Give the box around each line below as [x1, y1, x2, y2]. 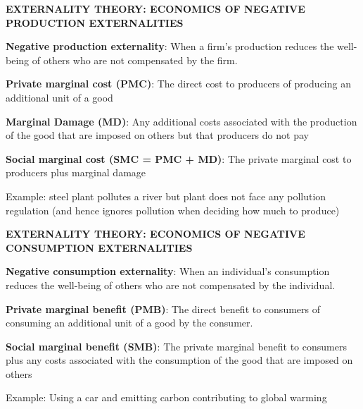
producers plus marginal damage [6, 165, 146, 180]
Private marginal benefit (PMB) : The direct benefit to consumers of [6, 301, 321, 316]
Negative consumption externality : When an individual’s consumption [6, 264, 330, 279]
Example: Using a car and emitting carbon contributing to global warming [6, 390, 327, 405]
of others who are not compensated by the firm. [32, 52, 238, 67]
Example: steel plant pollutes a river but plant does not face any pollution [6, 188, 326, 203]
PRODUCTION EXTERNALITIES [6, 15, 184, 30]
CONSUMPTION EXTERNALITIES [6, 240, 193, 255]
